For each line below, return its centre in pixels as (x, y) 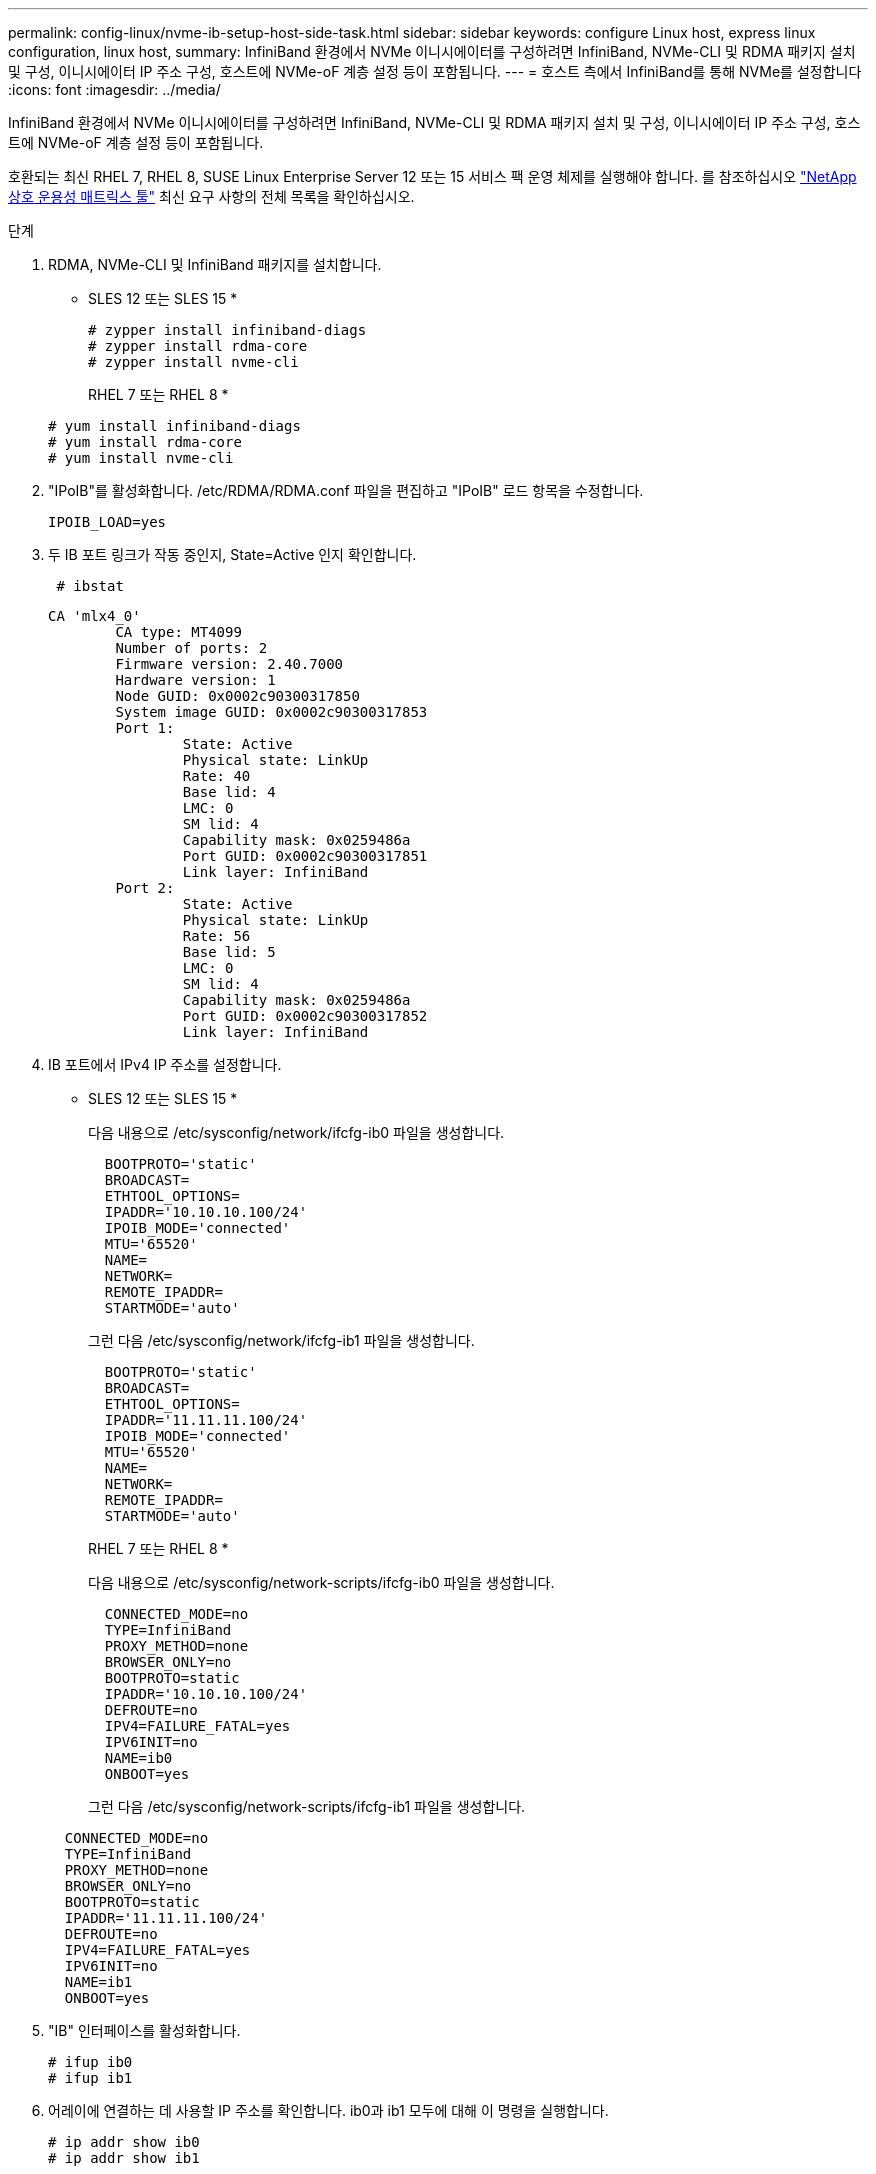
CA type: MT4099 (178, 632)
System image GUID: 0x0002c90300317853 (271, 712)
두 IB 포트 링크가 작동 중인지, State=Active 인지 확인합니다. (232, 554)
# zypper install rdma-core (198, 346)
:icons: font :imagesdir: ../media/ (114, 89)
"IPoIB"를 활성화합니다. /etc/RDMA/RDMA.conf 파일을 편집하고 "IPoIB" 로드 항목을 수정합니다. (346, 490)
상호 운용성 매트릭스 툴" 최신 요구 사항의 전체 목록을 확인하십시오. (211, 196)
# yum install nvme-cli (141, 458)
